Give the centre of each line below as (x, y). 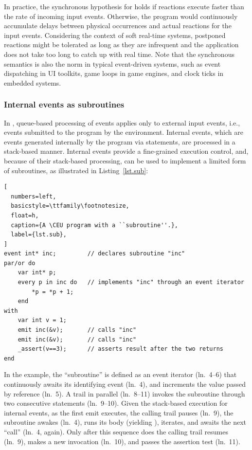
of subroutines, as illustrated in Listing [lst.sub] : (76, 170)
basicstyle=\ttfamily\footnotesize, (70, 206)
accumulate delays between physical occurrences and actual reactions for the (118, 26)
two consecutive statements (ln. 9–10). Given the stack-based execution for (116, 403)
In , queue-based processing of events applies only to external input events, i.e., (122, 122)
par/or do (20, 263)
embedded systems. (33, 82)
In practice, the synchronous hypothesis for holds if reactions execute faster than (124, 6)
